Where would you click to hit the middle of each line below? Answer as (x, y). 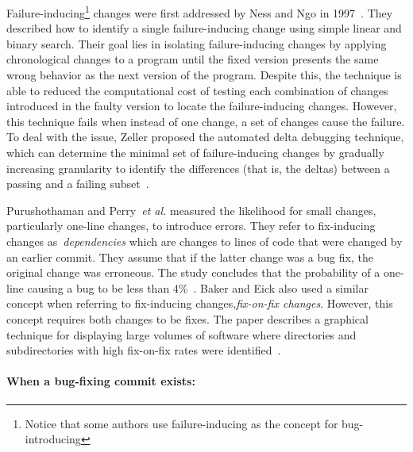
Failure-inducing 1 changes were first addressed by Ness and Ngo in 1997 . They (200, 11)
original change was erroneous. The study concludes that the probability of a (193, 272)
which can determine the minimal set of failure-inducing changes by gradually (195, 152)
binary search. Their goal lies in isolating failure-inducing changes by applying (197, 43)
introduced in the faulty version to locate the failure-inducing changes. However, (202, 106)
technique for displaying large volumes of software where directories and (181, 334)
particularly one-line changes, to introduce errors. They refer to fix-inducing (191, 226)
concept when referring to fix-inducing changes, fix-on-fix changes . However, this (200, 303)
